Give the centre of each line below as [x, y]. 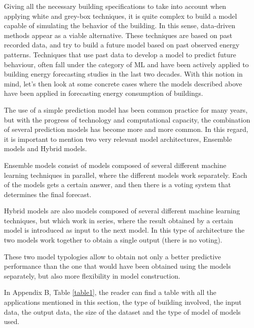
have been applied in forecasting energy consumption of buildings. [104, 93]
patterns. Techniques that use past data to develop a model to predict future [120, 54]
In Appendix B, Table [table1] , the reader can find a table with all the [110, 292]
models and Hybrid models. [46, 148]
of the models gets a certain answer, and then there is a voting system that [118, 184]
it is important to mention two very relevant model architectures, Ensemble [118, 139]
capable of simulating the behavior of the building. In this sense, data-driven [120, 25]
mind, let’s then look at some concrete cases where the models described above [123, 83]
